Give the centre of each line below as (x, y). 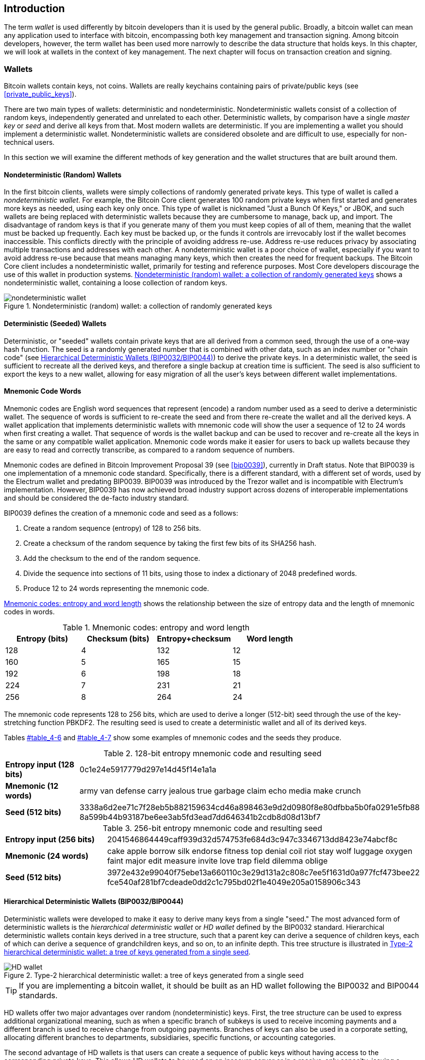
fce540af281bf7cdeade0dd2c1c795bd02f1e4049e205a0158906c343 (234, 882)
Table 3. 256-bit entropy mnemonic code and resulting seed (212, 828)
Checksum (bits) (118, 638)
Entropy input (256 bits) (50, 839)
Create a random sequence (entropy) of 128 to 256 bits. (112, 528)
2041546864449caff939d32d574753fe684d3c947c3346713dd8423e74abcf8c (252, 839)
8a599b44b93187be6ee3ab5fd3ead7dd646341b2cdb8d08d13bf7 (200, 817)
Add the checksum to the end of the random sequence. (112, 558)
